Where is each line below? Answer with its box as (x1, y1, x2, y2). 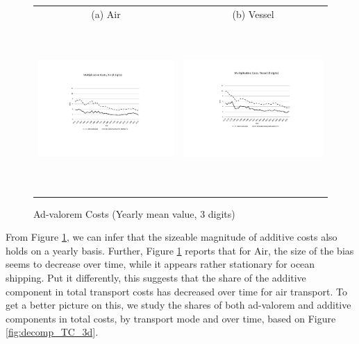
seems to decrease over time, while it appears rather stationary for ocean (6, 257, 315, 271)
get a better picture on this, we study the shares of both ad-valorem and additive (6, 298, 351, 312)
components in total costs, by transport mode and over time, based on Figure (6, 311, 336, 325)
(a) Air (91, 6, 121, 21)
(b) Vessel (232, 6, 274, 21)
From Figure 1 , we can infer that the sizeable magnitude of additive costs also (6, 230, 337, 244)
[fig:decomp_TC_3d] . (6, 325, 99, 339)
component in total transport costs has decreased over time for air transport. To (6, 284, 347, 298)
